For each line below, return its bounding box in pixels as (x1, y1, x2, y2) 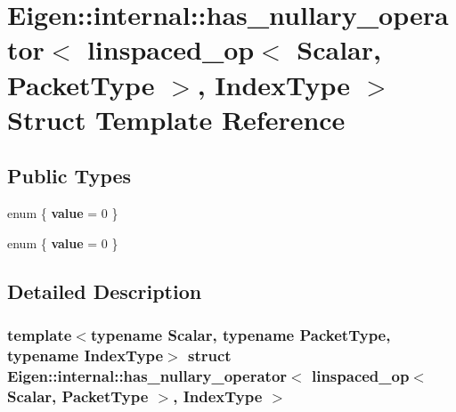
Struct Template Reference (7, 101, 346, 137)
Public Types (7, 162, 132, 190)
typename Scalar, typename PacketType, (90, 324, 391, 346)
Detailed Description (7, 277, 202, 304)
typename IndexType (7, 343, 164, 366)
